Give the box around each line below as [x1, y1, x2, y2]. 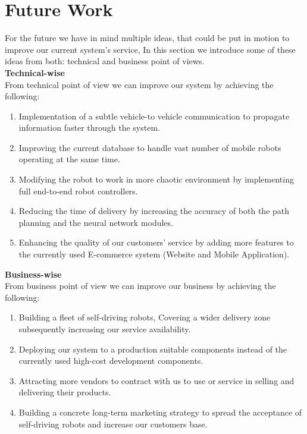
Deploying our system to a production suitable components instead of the [18, 342, 287, 355]
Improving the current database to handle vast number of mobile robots [18, 141, 281, 153]
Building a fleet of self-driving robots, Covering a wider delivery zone [18, 311, 271, 323]
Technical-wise [5, 66, 65, 78]
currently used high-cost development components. [18, 354, 203, 367]
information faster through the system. [18, 121, 160, 134]
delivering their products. [18, 386, 111, 398]
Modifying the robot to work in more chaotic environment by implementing [18, 173, 294, 185]
